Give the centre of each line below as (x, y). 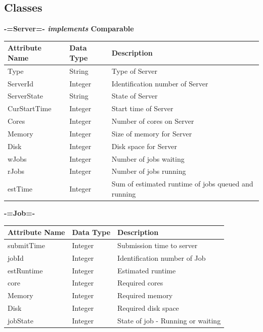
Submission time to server (158, 245)
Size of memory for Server (152, 133)
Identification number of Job (162, 257)
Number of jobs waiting (148, 158)
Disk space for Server (144, 146)
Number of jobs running (149, 171)
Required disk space (148, 308)
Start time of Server (142, 108)
